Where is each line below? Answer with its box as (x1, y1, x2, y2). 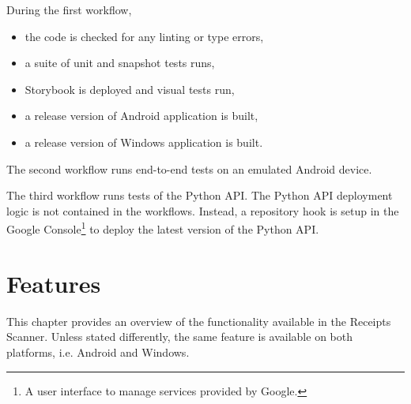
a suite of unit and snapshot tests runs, (25, 54, 215, 71)
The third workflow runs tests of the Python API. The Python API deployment (6, 187, 393, 204)
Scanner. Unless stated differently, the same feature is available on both (6, 328, 353, 345)
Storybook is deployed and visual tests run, (25, 80, 235, 97)
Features (6, 267, 101, 299)
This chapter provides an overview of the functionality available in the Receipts (6, 312, 391, 329)
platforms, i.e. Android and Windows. (6, 343, 190, 360)
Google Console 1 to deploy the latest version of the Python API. (6, 219, 319, 237)
